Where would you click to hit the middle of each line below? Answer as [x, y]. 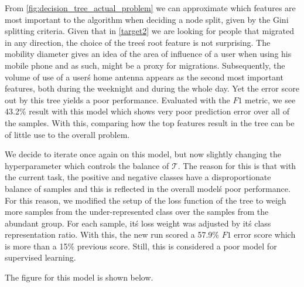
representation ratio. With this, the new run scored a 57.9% [112, 234]
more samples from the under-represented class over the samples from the [137, 212]
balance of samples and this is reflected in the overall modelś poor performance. [148, 188]
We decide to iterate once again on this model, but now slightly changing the [143, 154]
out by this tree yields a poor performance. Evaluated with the [117, 99]
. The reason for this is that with [237, 165]
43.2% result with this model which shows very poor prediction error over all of [147, 111]
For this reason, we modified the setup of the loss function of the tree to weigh [146, 200]
